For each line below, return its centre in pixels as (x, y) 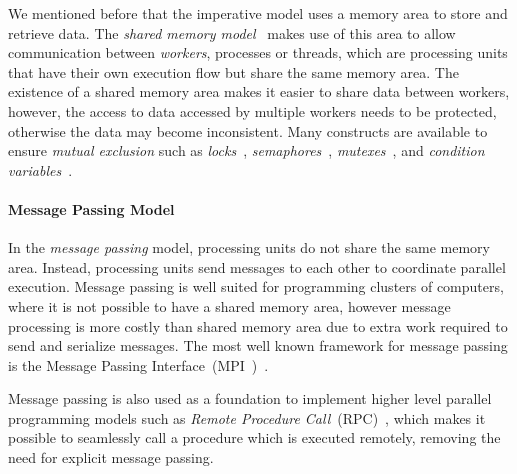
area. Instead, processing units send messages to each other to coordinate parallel (257, 266)
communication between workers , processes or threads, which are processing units (258, 52)
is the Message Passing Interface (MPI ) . (138, 364)
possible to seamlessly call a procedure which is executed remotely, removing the (254, 437)
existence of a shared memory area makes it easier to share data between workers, (259, 91)
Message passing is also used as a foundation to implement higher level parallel (250, 398)
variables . (40, 169)
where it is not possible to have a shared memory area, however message (229, 305)
